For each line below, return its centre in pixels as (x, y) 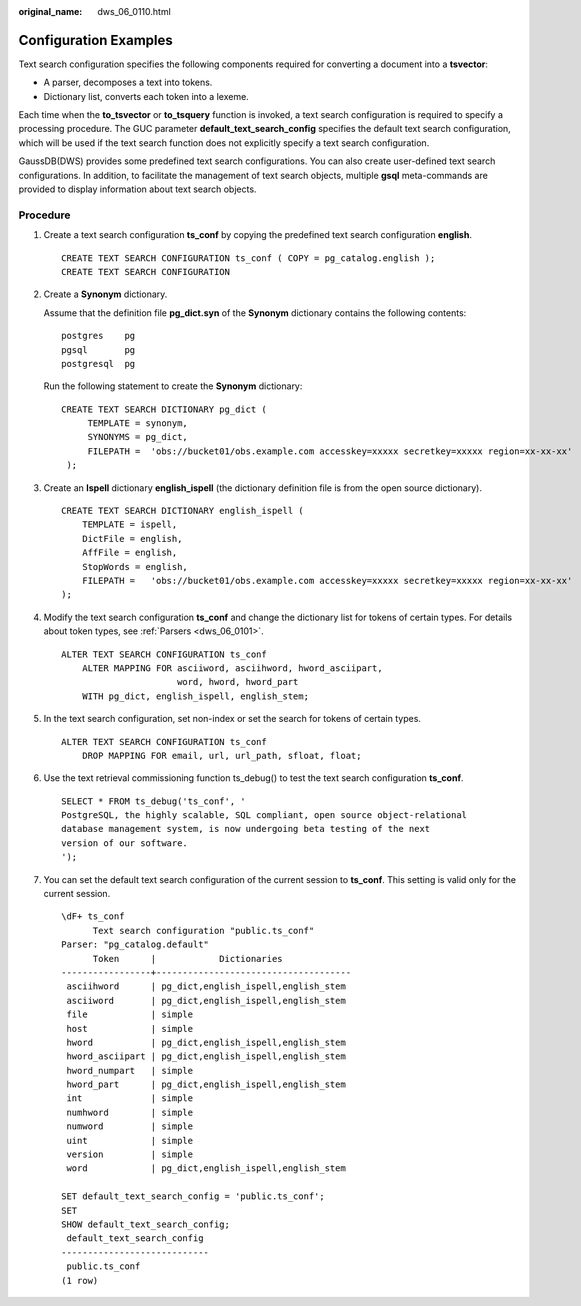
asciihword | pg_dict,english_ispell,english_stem (206, 986)
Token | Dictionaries (188, 958)
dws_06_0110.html (134, 11)
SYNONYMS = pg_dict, (138, 437)
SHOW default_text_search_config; (145, 1224)
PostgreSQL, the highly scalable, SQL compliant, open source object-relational (264, 815)
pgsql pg (98, 349)
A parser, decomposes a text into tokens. (128, 82)
